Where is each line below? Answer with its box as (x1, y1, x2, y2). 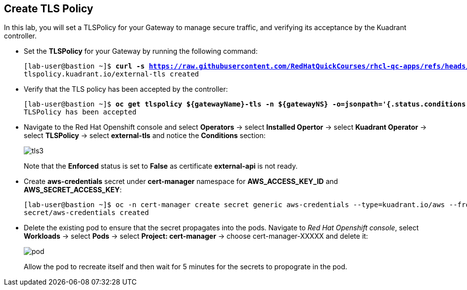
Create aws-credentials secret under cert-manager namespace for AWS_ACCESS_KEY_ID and (24, 177, 338, 186)
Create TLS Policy (4, 2, 93, 15)
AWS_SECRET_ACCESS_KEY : (24, 185, 122, 194)
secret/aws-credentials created (24, 209, 149, 217)
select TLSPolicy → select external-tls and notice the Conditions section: (24, 131, 266, 140)
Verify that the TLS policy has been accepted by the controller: (24, 85, 228, 94)
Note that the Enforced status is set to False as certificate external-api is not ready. (24, 162, 298, 171)
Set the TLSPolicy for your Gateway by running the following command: (24, 47, 258, 56)
